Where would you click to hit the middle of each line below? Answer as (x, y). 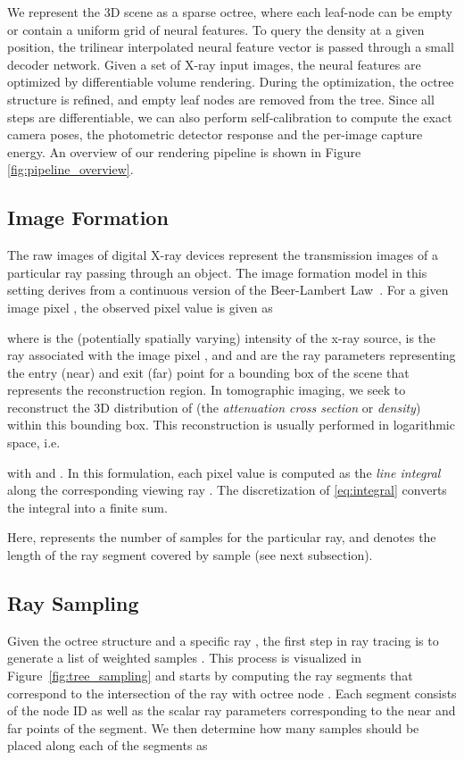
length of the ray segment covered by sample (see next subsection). (190, 555)
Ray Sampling (73, 603)
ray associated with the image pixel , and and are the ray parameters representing (232, 355)
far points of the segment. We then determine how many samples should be (213, 727)
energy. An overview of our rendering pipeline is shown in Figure (184, 151)
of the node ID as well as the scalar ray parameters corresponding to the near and (232, 710)
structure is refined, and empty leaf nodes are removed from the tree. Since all (221, 99)
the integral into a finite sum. (87, 507)
